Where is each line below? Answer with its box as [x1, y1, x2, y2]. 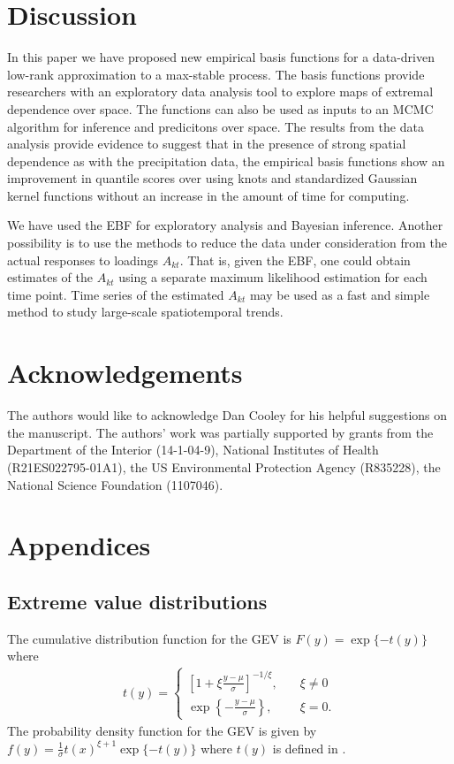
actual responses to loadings [7, 250, 159, 269]
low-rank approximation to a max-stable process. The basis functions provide [7, 65, 425, 83]
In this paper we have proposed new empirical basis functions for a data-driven [7, 48, 435, 66]
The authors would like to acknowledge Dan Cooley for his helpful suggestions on [7, 406, 448, 424]
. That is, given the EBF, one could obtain [179, 250, 411, 269]
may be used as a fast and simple [249, 285, 430, 303]
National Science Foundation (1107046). [7, 475, 223, 493]
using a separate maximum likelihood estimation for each [118, 268, 428, 286]
